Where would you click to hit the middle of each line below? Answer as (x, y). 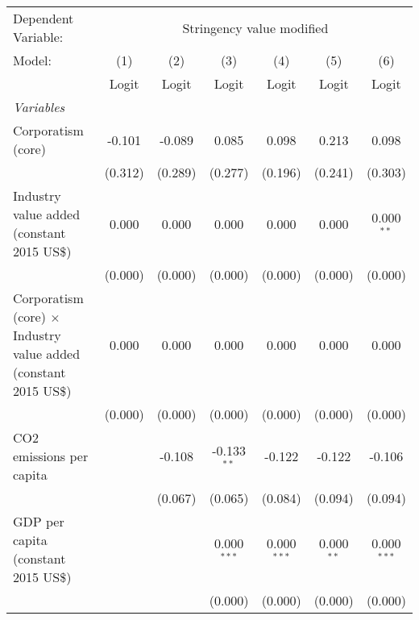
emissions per (51, 456)
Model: (33, 60)
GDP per (39, 521)
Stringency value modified (255, 27)
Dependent (44, 18)
